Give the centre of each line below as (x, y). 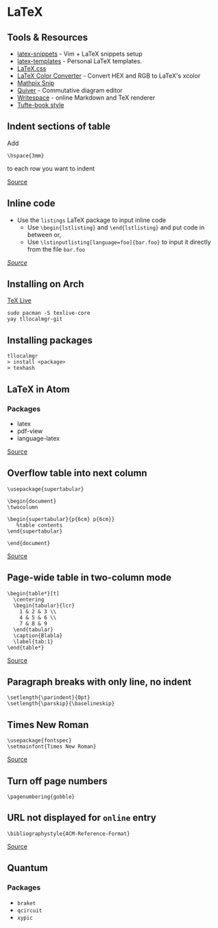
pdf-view (30, 431)
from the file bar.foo (56, 249)
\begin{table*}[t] (33, 593)
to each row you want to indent (51, 168)
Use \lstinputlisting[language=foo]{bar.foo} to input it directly (119, 242)
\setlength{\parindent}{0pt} (49, 698)
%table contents (39, 525)
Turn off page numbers (57, 781)
